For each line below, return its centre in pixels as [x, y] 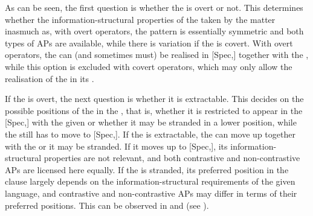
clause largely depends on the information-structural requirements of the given [150, 181]
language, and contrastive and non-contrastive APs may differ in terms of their [151, 193]
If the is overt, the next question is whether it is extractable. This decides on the [154, 99]
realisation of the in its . [50, 78]
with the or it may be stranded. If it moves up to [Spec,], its [116, 146]
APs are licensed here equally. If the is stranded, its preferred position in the [147, 169]
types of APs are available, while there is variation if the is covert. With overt [149, 43]
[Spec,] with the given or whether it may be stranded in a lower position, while [151, 122]
